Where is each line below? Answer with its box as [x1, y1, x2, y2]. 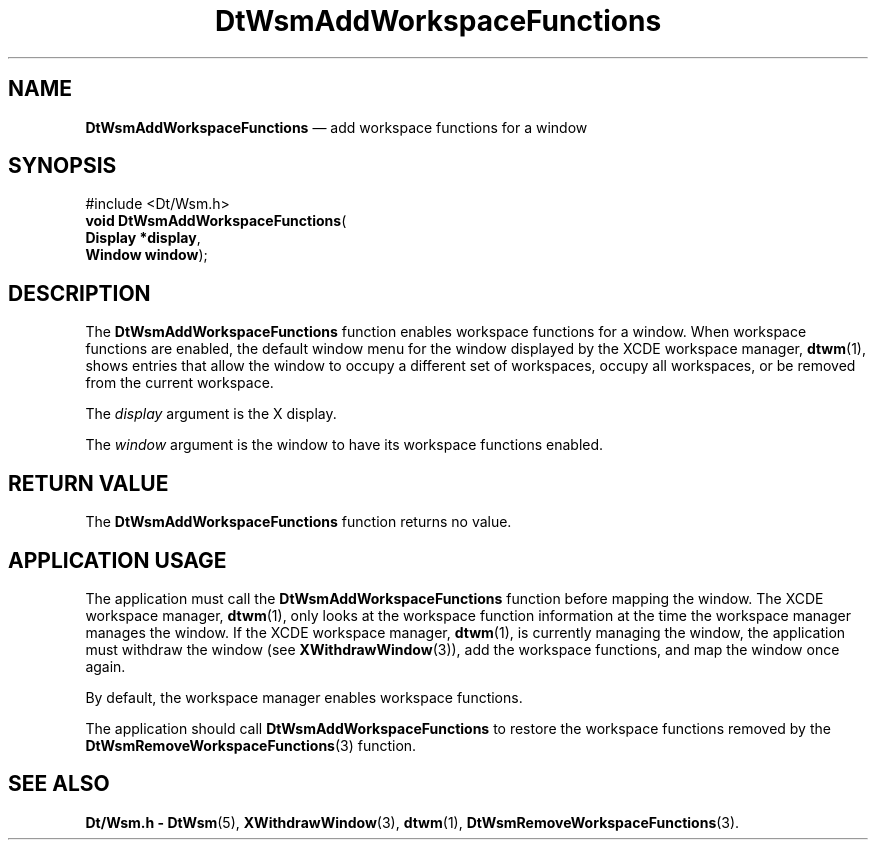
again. [85, 657, 126, 675]
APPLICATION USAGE [8, 547, 227, 573]
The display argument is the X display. [85, 405, 337, 423]
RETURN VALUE [8, 470, 169, 496]
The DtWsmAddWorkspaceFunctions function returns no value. [85, 513, 512, 531]
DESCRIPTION [8, 280, 151, 306]
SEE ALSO [8, 771, 110, 797]
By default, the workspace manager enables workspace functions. [85, 688, 523, 706]
